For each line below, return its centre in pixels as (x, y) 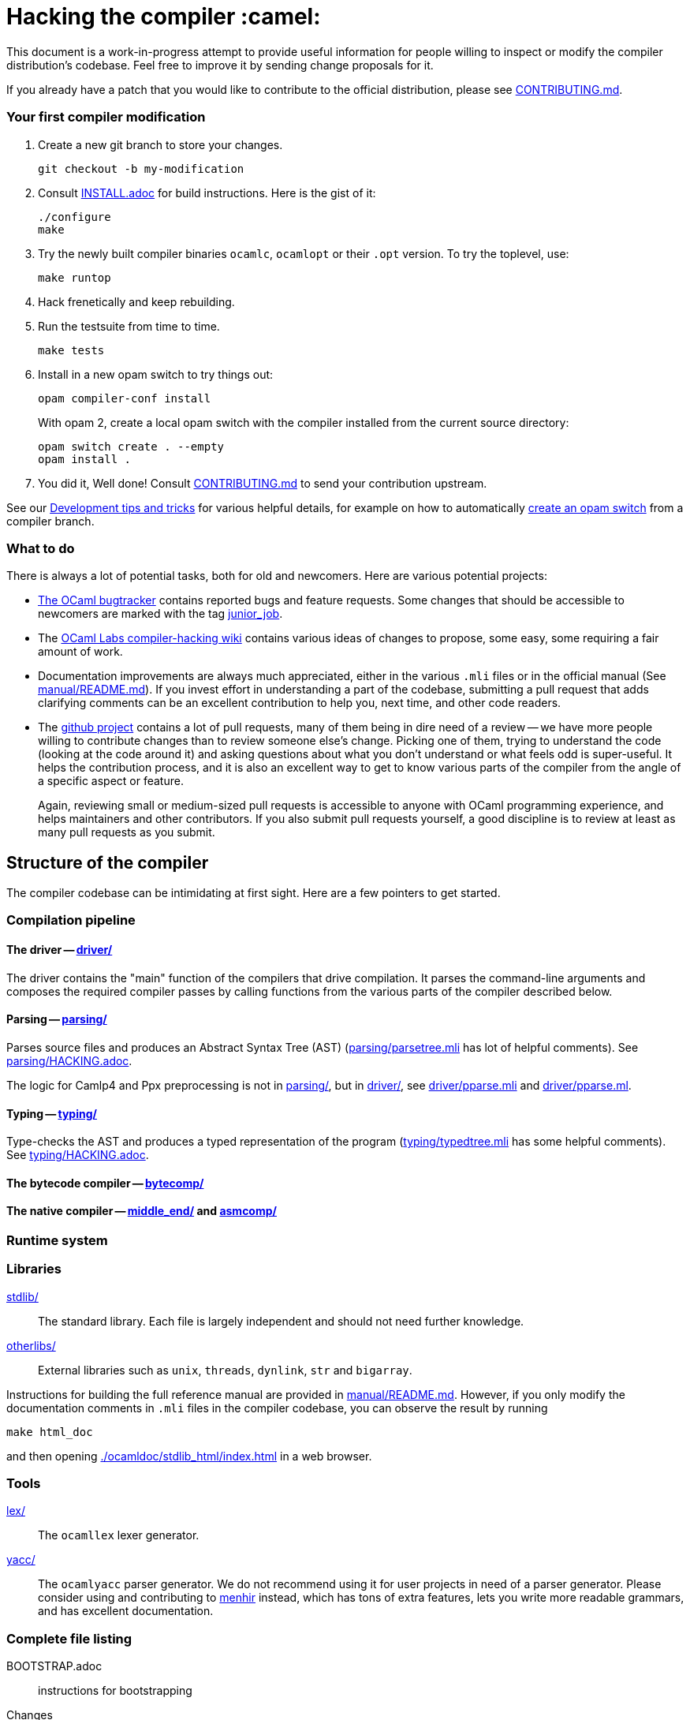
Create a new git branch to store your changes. (160, 144)
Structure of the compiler (108, 862)
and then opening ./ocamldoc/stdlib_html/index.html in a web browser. (189, 1456)
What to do (41, 548)
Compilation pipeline (71, 920)
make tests (71, 350)
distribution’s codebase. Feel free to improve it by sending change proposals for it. (220, 65)
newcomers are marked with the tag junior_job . (160, 614)
